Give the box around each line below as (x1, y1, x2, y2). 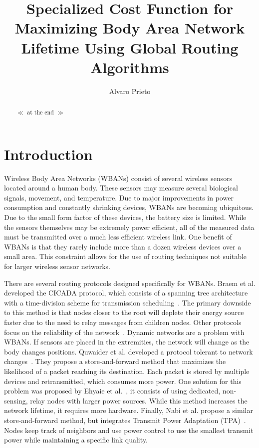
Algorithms (90, 56, 169, 77)
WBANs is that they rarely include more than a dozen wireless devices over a (4, 241, 242, 251)
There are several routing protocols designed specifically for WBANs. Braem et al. (4, 277, 256, 288)
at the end (27, 108, 54, 116)
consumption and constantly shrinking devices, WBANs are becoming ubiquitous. (4, 202, 254, 212)
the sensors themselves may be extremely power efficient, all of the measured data (4, 221, 255, 232)
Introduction (4, 143, 93, 164)
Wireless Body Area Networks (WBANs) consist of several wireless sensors (4, 172, 233, 183)
